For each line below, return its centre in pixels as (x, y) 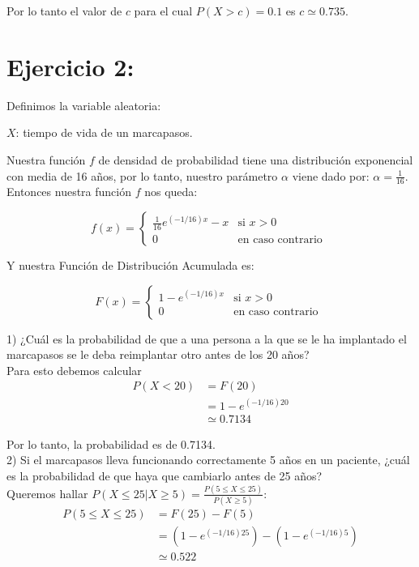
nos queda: (171, 192)
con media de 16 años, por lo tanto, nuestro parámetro (142, 175)
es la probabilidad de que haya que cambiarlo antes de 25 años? (165, 476)
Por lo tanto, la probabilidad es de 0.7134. (111, 443)
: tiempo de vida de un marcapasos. (104, 132)
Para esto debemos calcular (74, 370)
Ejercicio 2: (71, 66)
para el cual (163, 11)
